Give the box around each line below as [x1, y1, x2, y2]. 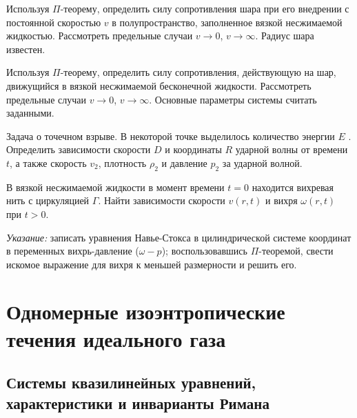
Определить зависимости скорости [6, 142, 151, 157]
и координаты [165, 142, 222, 157]
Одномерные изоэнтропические [6, 297, 285, 326]
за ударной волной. [222, 155, 303, 170]
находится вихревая [252, 179, 334, 194]
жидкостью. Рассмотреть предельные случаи [6, 28, 193, 43]
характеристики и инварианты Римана [6, 392, 269, 413]
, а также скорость [10, 155, 87, 170]
